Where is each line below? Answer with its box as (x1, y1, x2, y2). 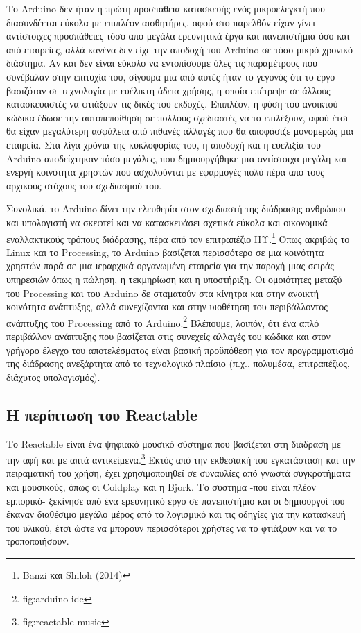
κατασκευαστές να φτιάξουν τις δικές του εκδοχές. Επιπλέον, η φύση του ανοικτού (6, 96, 338, 111)
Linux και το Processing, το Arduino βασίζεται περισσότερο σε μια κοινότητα (6, 244, 324, 259)
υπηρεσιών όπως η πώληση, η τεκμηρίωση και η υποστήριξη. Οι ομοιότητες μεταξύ (6, 271, 342, 286)
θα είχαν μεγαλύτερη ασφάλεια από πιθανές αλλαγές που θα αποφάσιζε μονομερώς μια (6, 124, 354, 138)
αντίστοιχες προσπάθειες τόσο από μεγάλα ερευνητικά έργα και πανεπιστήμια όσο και (6, 28, 350, 43)
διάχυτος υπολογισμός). (6, 369, 100, 384)
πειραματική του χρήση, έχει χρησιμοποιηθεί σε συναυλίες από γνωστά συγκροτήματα (6, 466, 351, 480)
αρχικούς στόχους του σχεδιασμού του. (6, 178, 162, 192)
